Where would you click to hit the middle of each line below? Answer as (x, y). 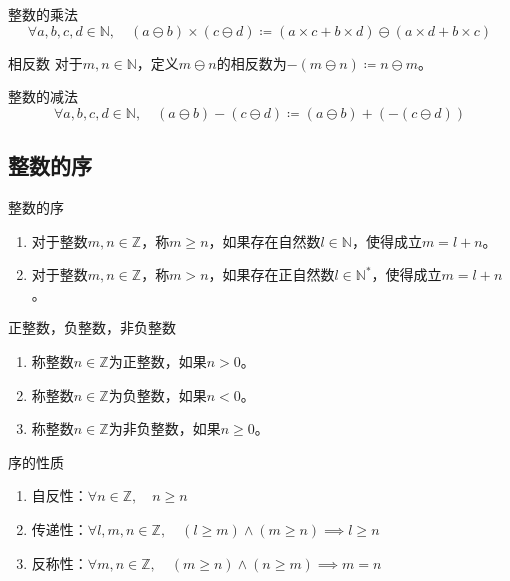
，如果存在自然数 (264, 240)
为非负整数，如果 (164, 428)
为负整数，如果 (157, 394)
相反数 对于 (45, 62)
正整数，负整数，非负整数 (92, 327)
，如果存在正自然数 (271, 274)
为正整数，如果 (157, 360)
